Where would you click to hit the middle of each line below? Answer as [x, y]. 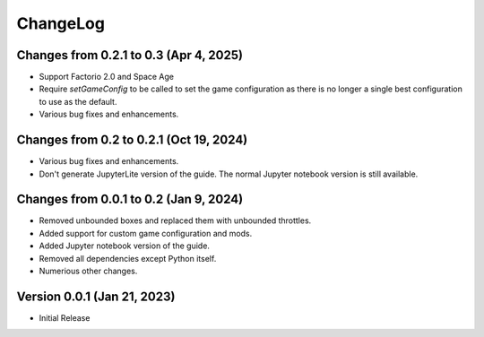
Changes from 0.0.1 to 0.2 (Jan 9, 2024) [130, 199]
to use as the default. [78, 101]
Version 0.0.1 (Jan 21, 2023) [96, 296]
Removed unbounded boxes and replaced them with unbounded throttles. [175, 220]
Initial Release [65, 317]
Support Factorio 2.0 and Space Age [107, 77]
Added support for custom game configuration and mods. [146, 233]
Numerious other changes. [88, 271]
